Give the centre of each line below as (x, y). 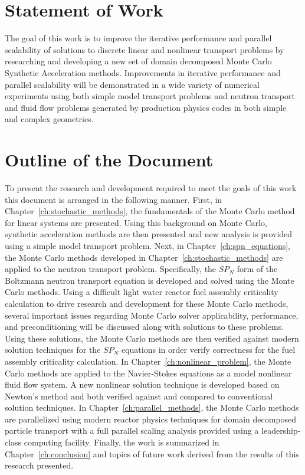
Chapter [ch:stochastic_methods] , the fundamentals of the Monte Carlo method (150, 211)
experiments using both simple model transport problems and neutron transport (150, 96)
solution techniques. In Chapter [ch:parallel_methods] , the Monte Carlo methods (152, 407)
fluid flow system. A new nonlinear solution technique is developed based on (142, 384)
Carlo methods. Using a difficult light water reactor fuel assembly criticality (142, 292)
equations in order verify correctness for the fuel (208, 350)
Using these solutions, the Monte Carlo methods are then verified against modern (152, 338)
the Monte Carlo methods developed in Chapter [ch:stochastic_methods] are (144, 257)
